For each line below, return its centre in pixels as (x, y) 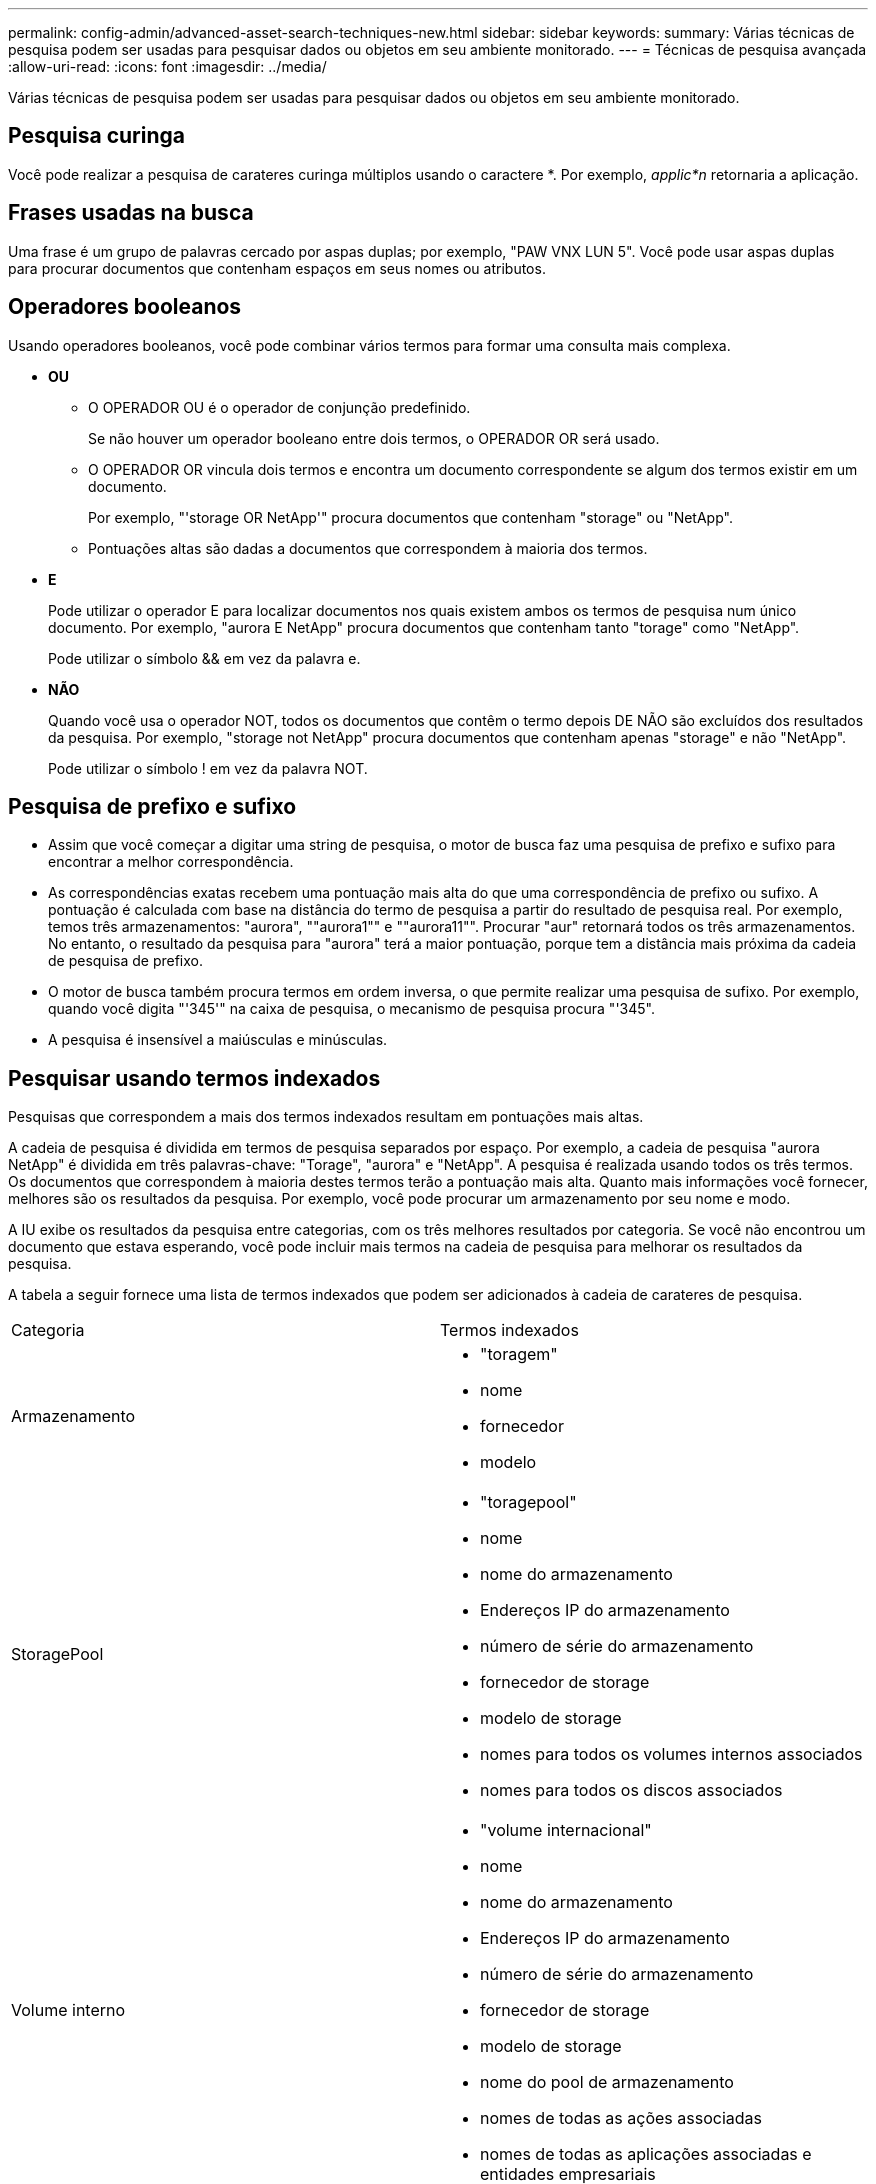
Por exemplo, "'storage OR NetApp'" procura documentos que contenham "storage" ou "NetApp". (410, 517)
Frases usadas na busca (131, 213)
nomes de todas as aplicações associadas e (646, 2154)
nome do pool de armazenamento (607, 2082)
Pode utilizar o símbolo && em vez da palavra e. (204, 658)
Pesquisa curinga (96, 136)
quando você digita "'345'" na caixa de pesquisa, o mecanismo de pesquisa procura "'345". (351, 1009)
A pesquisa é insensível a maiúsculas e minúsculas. (218, 1040)
